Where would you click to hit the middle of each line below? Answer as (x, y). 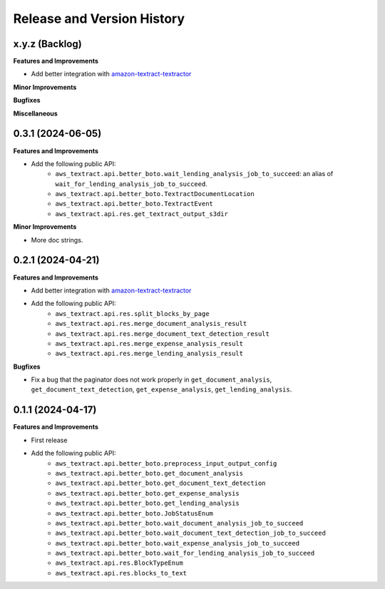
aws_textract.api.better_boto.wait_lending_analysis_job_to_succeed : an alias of (194, 174)
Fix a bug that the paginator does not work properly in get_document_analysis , (152, 380)
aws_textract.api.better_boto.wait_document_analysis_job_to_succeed (179, 523)
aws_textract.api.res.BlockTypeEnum (119, 563)
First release (49, 440)
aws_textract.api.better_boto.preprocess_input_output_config (166, 463)
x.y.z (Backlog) (47, 44)
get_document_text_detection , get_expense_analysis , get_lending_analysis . (161, 389)
